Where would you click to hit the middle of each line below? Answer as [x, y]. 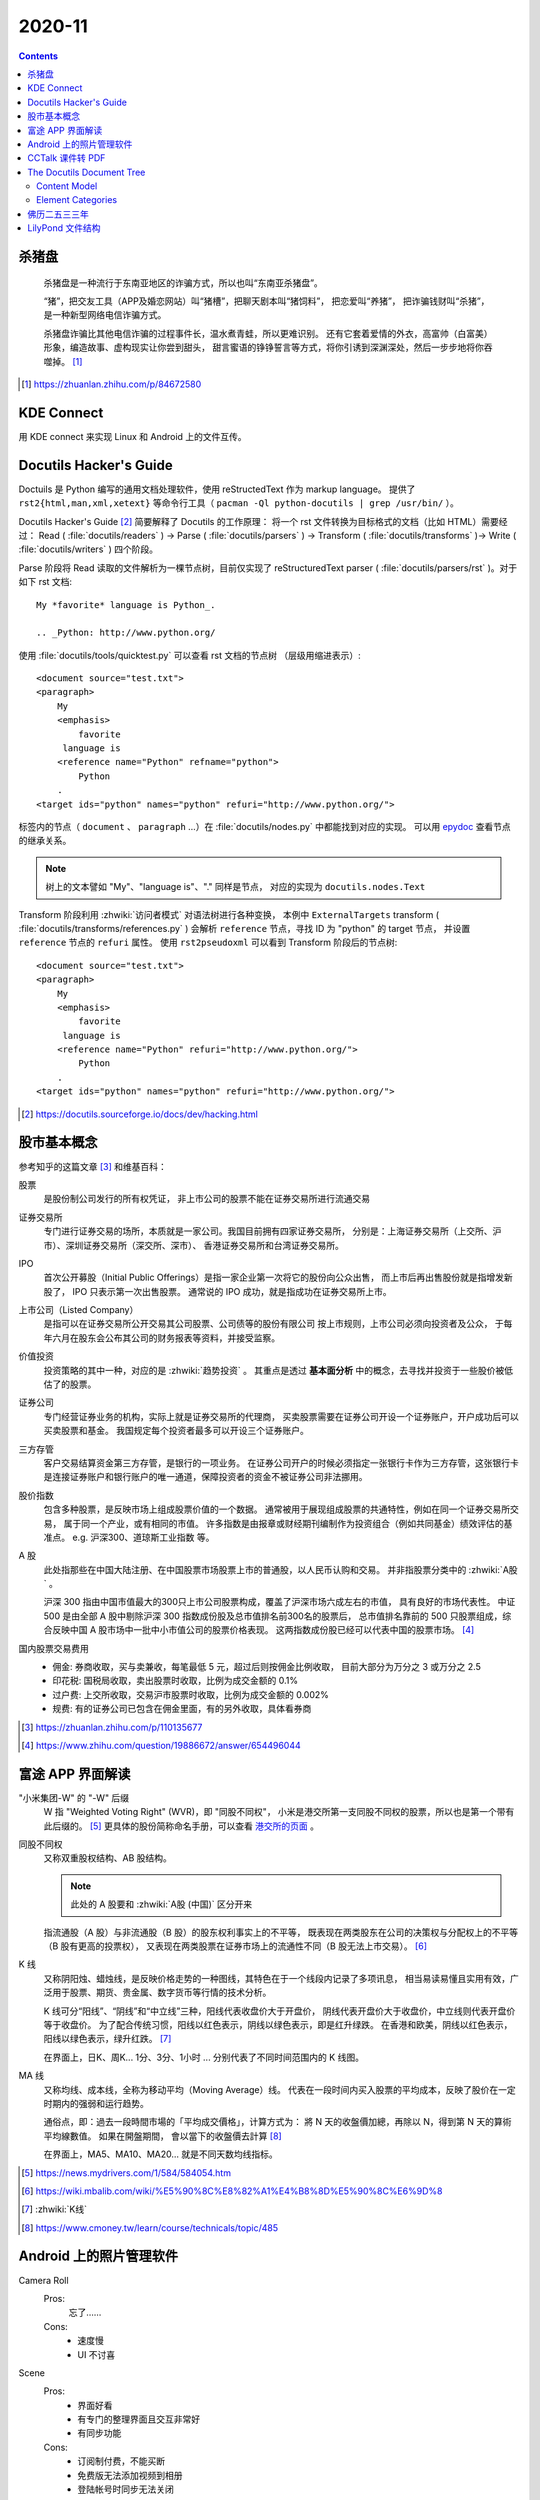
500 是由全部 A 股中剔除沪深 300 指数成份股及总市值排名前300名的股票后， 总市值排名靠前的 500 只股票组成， [273, 1616]
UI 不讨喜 [96, 2354]
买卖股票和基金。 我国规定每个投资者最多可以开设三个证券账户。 [176, 1431]
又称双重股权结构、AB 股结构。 [107, 1858]
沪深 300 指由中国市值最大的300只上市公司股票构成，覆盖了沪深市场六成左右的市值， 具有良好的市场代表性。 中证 [279, 1602]
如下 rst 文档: [45, 582]
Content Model [67, 186]
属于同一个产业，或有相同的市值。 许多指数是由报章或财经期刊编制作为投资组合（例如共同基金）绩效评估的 [283, 1523]
